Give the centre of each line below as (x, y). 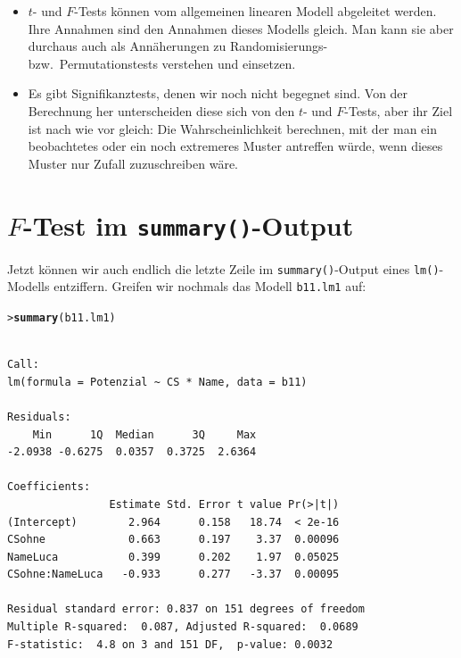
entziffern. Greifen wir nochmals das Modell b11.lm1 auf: (210, 286)
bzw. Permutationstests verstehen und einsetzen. (162, 63)
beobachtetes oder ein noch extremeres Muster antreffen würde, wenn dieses (235, 146)
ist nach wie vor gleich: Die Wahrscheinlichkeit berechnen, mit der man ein (233, 128)
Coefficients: (49, 487)
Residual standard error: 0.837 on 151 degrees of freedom (186, 609)
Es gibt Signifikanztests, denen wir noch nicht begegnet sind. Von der (218, 93)
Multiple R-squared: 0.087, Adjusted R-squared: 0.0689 (183, 627)
